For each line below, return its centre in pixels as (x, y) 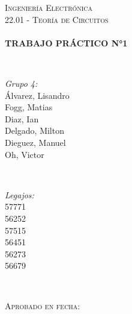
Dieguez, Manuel (35, 142)
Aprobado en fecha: (43, 306)
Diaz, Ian (22, 118)
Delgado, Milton (34, 130)
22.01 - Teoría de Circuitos (57, 19)
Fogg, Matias (29, 107)
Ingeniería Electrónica (49, 7)
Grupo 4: (21, 83)
